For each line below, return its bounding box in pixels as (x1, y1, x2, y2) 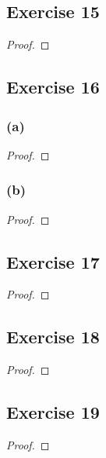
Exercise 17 (6, 249, 100, 273)
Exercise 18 (6, 324, 100, 349)
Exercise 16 (6, 75, 100, 99)
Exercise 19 (6, 400, 100, 424)
